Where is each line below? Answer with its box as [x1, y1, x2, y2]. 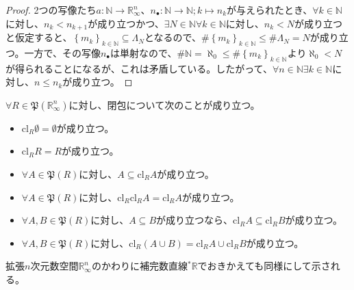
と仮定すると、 [5, 30, 73, 44]
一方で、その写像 [24, 45, 101, 60]
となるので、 [144, 30, 201, 44]
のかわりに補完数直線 [91, 259, 188, 273]
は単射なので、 [110, 45, 177, 60]
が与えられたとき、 [227, 3, 313, 16]
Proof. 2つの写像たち [5, 3, 97, 16]
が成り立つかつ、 [88, 16, 164, 30]
